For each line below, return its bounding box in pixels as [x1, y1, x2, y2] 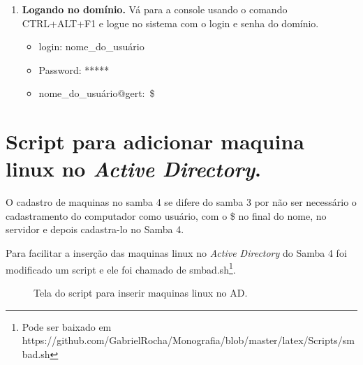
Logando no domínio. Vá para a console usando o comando [22, 2, 288, 16]
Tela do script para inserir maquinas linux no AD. [34, 285, 248, 299]
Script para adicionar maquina [6, 127, 304, 156]
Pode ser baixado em [22, 319, 112, 334]
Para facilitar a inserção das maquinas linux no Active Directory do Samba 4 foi [6, 246, 347, 260]
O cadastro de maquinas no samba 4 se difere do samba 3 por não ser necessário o [6, 195, 357, 209]
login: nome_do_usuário [38, 39, 145, 54]
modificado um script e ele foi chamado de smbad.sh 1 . [6, 260, 236, 276]
